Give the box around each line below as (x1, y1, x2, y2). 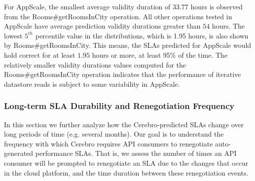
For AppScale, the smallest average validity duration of (4, 1, 171, 11)
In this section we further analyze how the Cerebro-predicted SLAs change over (4, 119, 244, 129)
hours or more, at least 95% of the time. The (92, 49, 228, 60)
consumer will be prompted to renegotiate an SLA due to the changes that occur (4, 157, 249, 168)
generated (4, 148, 34, 158)
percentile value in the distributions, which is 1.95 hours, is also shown (35, 30, 249, 40)
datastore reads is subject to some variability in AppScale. (4, 78, 180, 89)
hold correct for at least (4, 49, 75, 60)
